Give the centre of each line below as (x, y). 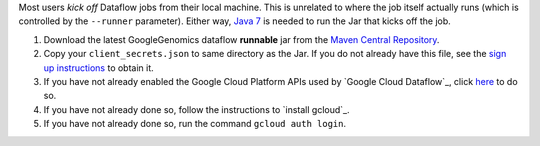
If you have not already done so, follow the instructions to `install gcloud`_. (196, 109)
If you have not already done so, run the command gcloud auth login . (195, 124)
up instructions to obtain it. (98, 67)
